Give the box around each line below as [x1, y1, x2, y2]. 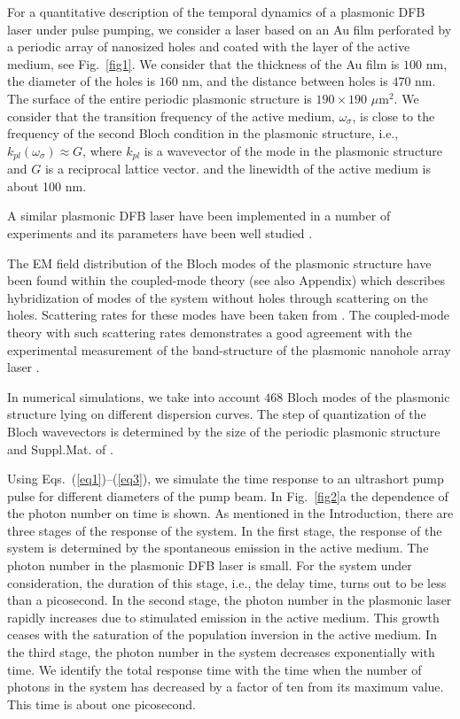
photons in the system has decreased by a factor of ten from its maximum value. [7, 677, 444, 696]
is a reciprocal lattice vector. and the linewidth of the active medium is [44, 159, 431, 178]
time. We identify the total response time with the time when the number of [7, 660, 422, 678]
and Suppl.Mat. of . [7, 439, 113, 458]
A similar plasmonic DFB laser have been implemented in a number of [7, 206, 391, 225]
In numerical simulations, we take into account [7, 387, 261, 406]
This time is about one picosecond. [7, 694, 196, 713]
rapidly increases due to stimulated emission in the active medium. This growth [7, 607, 440, 626]
